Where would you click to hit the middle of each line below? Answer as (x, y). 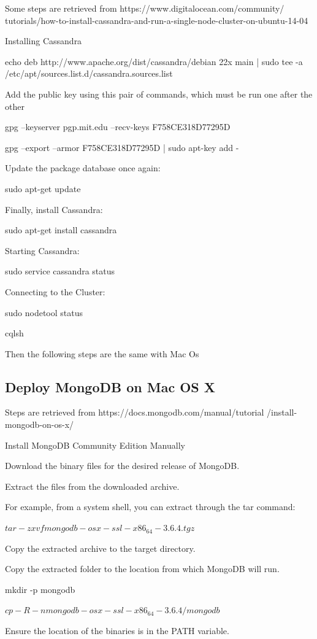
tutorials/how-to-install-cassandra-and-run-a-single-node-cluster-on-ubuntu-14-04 (157, 20)
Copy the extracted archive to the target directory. (100, 548)
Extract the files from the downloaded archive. (92, 486)
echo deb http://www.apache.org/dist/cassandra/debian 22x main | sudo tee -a (154, 61)
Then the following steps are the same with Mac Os (102, 353)
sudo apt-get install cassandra (61, 230)
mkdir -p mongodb (40, 589)
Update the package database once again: (83, 168)
